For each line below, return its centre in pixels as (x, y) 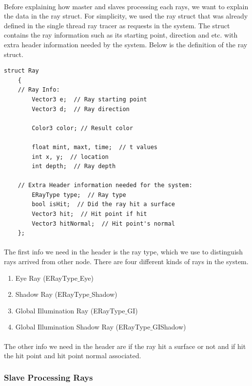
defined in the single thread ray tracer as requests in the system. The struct (117, 25)
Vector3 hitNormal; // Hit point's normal (103, 223)
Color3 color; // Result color (82, 128)
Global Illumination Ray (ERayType (70, 310)
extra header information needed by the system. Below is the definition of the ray (126, 44)
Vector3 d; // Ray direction (81, 109)
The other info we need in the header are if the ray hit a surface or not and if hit (125, 346)
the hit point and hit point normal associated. (73, 356)
